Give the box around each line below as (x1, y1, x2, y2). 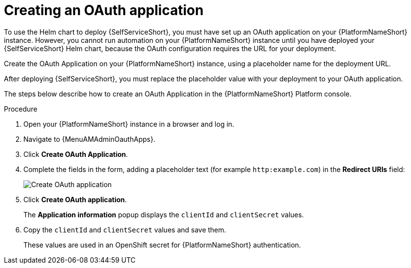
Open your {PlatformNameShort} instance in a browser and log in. (23, 119, 234, 128)
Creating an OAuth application (4, 2, 204, 19)
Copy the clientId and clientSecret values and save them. (23, 225, 226, 234)
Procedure (4, 104, 37, 113)
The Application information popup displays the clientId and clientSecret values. (23, 210, 304, 219)
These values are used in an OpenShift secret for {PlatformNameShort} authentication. (23, 240, 301, 249)
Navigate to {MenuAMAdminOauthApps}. (23, 134, 155, 143)
